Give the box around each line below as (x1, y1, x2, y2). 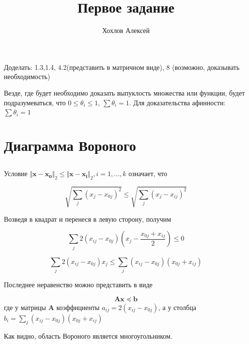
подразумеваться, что (4, 97, 66, 107)
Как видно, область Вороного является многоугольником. (4, 331, 172, 341)
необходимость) (4, 71, 50, 82)
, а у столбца (158, 302, 196, 312)
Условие (4, 168, 28, 179)
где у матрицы (4, 302, 47, 312)
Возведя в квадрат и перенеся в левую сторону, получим (4, 213, 171, 224)
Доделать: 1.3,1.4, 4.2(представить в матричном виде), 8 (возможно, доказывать (4, 62, 240, 72)
